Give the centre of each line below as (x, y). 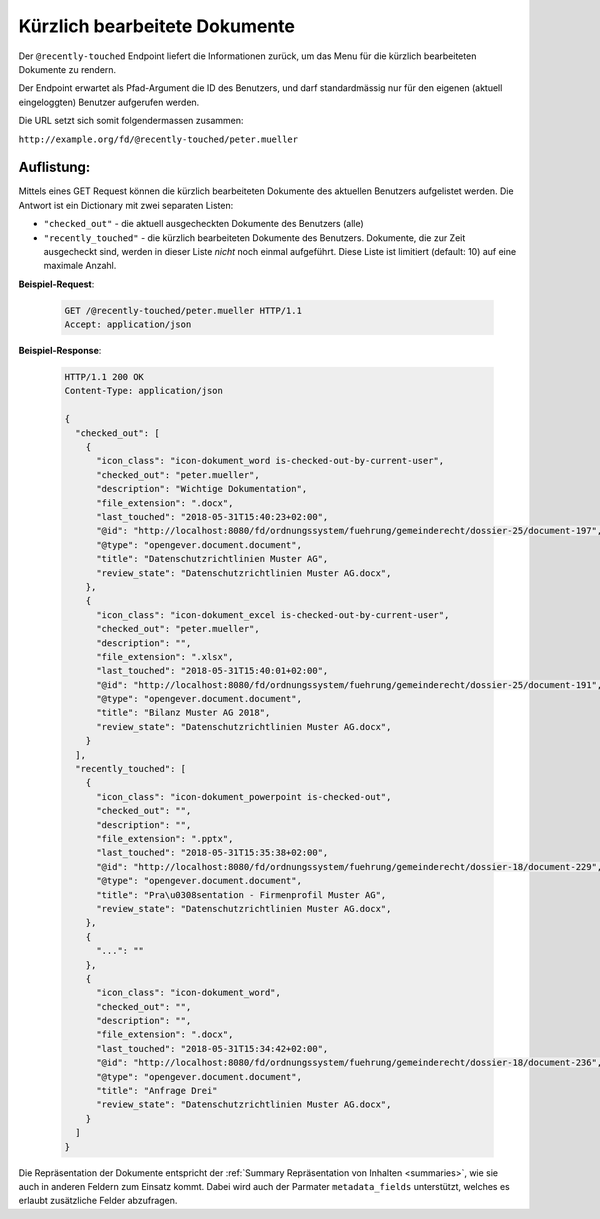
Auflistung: (54, 167)
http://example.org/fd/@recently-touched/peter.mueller (158, 139)
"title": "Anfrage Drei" (157, 1091)
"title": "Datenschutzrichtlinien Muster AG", (212, 559)
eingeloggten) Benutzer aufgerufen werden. (109, 102)
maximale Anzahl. (80, 266)
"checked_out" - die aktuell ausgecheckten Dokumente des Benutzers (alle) (203, 224)
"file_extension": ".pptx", (165, 838)
